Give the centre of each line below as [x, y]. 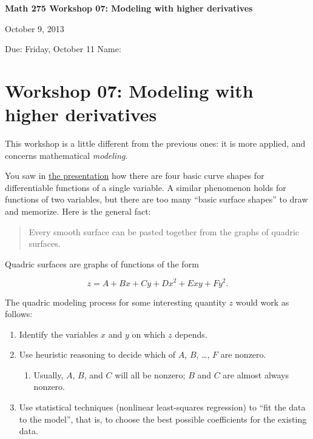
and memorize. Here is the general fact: [78, 211]
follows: [19, 314]
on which [149, 334]
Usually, [49, 374]
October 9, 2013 [35, 28]
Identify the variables [59, 334]
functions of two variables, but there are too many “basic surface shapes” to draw [156, 199]
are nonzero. [243, 354]
